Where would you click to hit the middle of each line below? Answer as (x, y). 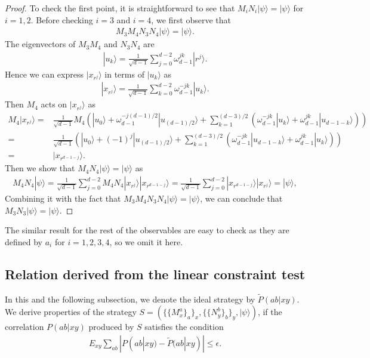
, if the (270, 312)
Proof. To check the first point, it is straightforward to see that (120, 8)
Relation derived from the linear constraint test (155, 274)
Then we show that (40, 168)
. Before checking (62, 19)
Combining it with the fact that (63, 198)
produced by (111, 327)
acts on (54, 104)
